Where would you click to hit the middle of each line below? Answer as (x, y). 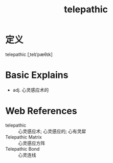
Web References (41, 111)
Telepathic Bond (22, 149)
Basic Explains (37, 75)
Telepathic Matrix (24, 137)
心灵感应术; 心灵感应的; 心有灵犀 (52, 131)
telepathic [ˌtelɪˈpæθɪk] (29, 54)
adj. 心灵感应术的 (31, 90)
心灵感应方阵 (31, 143)
